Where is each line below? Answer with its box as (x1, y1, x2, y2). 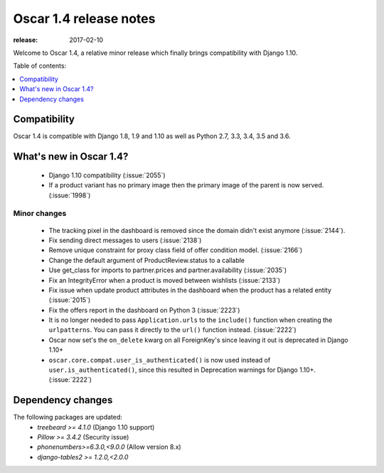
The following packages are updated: (13, 413, 122, 422)
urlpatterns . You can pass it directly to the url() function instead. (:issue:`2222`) (48, 326, 297, 334)
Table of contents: (13, 61, 67, 71)
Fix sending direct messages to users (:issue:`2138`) (48, 236, 202, 244)
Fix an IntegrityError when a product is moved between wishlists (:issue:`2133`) (48, 276, 281, 284)
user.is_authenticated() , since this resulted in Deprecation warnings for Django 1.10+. (48, 365, 316, 374)
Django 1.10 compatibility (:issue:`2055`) (48, 171, 166, 180)
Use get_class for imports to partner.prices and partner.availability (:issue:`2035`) (48, 266, 287, 274)
